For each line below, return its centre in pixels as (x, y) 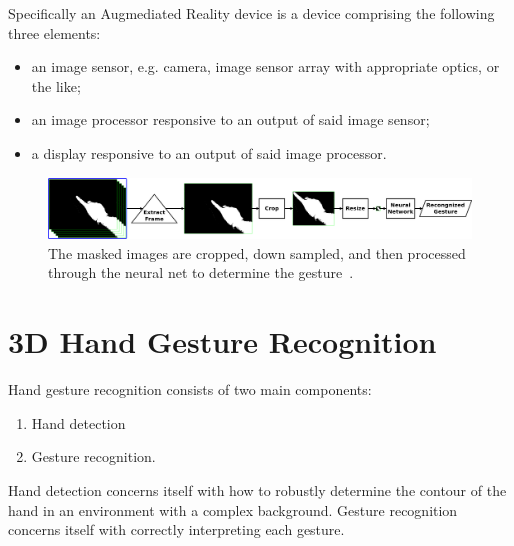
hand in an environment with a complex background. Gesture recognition (233, 509)
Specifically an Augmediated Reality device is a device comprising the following (251, 13)
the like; (56, 85)
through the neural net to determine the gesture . (201, 272)
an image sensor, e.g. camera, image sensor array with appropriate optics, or (265, 66)
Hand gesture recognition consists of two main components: (190, 389)
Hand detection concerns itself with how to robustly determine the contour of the (257, 489)
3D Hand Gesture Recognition (222, 341)
